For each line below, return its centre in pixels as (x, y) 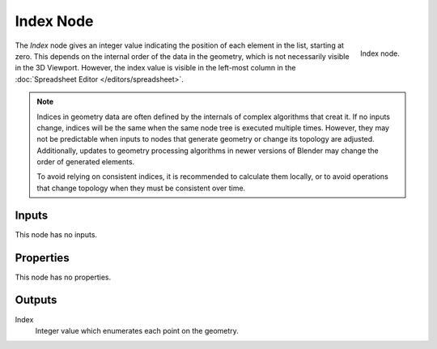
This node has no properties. (63, 277)
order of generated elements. (86, 162)
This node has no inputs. (56, 234)
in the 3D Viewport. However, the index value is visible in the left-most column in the (155, 68)
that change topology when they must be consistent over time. (141, 188)
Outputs (36, 300)
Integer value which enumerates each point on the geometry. (137, 330)
